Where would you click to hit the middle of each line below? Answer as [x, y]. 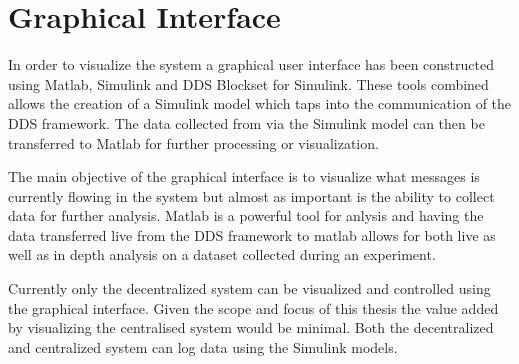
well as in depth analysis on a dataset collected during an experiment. [222, 254]
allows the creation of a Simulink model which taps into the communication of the [260, 103]
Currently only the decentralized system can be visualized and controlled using [249, 288]
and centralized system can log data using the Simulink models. [203, 346]
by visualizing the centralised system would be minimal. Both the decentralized [251, 327]
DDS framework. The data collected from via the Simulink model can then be [246, 122]
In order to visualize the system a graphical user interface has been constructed [251, 64]
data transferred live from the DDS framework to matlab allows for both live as [252, 234]
